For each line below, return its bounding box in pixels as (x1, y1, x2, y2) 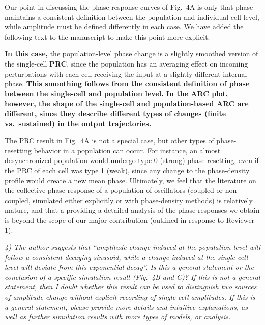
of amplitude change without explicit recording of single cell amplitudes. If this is (5, 291, 255, 302)
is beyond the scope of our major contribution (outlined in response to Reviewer (5, 214, 255, 225)
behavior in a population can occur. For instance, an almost (34, 145, 221, 155)
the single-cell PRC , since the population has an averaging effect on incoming (5, 58, 248, 69)
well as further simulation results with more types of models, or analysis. (5, 311, 231, 322)
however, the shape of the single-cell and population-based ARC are (5, 98, 249, 109)
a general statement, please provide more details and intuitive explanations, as (5, 301, 248, 312)
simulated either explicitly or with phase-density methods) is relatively (33, 194, 253, 205)
